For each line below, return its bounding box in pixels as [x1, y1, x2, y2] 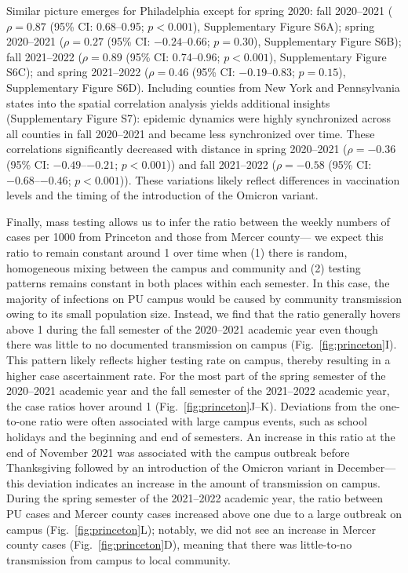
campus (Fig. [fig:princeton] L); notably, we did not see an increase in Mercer [6, 520, 376, 537]
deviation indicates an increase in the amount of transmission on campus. [27, 474, 381, 491]
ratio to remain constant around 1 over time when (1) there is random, [6, 243, 348, 260]
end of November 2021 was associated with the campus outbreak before [6, 443, 350, 460]
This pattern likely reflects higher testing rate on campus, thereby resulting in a [6, 352, 391, 368]
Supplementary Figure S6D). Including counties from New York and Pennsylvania [6, 78, 400, 95]
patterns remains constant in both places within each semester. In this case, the [6, 275, 390, 291]
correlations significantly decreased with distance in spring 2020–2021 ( [6, 141, 348, 157]
